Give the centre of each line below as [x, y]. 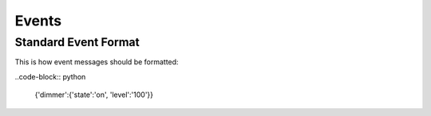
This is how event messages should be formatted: [97, 62]
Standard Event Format [77, 42]
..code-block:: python [50, 76]
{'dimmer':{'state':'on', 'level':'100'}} [94, 95]
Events [38, 21]
